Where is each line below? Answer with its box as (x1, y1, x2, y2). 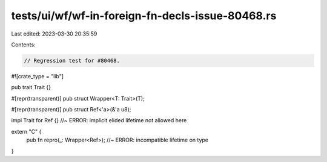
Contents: (11, 41, 36, 48)
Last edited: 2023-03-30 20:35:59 (11, 30, 97, 37)
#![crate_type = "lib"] (11, 72, 64, 79)
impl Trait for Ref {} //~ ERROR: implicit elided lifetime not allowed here (11, 117, 187, 124)
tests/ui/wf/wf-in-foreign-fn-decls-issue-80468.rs (11, 9, 277, 22)
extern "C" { (11, 128, 42, 135)
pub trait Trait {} (11, 84, 51, 91)
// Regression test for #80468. (24, 57, 121, 64)
